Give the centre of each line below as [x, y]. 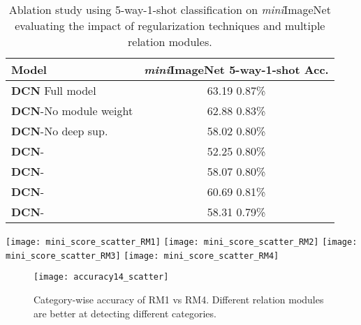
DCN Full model [54, 90]
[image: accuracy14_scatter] [101, 277]
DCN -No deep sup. [60, 131]
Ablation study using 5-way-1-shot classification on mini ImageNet [170, 9]
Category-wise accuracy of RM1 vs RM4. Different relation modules [179, 299]
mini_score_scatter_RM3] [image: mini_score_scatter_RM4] [142, 256]
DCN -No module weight [72, 111]
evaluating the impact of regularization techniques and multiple [170, 25]
